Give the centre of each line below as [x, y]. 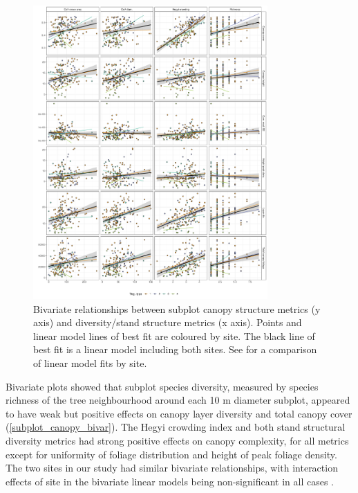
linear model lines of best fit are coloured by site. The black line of [174, 335]
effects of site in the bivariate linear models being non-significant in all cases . [170, 481]
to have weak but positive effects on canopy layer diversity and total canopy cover [179, 413]
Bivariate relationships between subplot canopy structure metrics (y [177, 308]
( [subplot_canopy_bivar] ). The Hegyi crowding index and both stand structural [176, 427]
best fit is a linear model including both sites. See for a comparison [175, 349]
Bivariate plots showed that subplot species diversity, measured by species [162, 386]
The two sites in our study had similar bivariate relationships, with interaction [172, 468]
